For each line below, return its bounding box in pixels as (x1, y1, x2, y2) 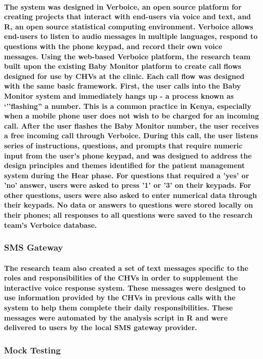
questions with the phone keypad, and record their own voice (4, 41, 223, 51)
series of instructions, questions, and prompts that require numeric (4, 140, 243, 150)
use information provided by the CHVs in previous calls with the (4, 292, 236, 303)
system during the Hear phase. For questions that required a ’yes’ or (4, 170, 249, 180)
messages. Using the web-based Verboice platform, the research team (4, 51, 251, 61)
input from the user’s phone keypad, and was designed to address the (4, 150, 252, 161)
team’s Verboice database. (4, 219, 97, 230)
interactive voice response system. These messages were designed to (4, 282, 246, 293)
